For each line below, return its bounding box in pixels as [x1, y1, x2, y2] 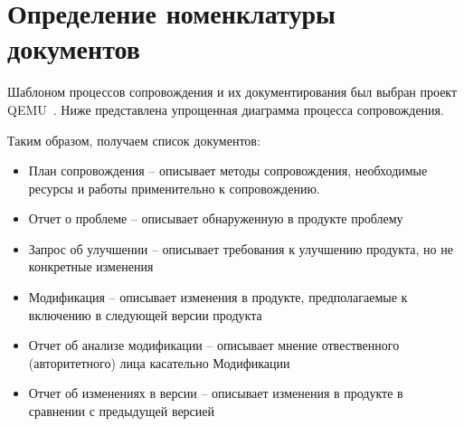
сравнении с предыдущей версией [28, 402, 215, 421]
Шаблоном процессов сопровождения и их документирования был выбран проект [7, 82, 458, 101]
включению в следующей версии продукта [28, 305, 262, 324]
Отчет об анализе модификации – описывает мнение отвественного [28, 336, 400, 355]
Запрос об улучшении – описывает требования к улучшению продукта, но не [28, 239, 453, 258]
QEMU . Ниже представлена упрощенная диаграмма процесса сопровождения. [7, 99, 444, 118]
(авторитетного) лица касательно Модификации [28, 353, 290, 372]
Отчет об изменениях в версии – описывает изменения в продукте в [28, 383, 403, 402]
